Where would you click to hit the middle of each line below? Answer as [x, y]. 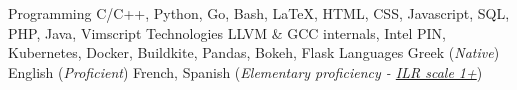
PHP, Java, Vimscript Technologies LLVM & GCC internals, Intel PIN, [227, 32]
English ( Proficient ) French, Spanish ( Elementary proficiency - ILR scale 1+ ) [245, 71]
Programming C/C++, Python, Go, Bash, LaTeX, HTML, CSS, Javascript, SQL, [259, 13]
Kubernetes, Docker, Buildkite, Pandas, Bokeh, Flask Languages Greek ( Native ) [254, 52]
